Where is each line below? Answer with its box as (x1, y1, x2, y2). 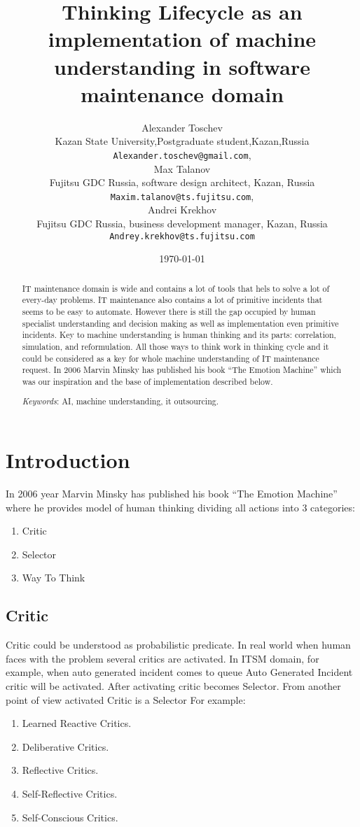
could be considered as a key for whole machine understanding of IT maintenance (22, 352, 319, 364)
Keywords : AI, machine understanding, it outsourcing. (22, 395, 219, 407)
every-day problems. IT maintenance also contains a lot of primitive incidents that (22, 294, 323, 306)
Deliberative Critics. (22, 739, 109, 754)
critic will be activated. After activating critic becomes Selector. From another (6, 678, 341, 693)
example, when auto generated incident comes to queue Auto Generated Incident (6, 665, 353, 679)
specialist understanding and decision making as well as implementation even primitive (22, 317, 339, 329)
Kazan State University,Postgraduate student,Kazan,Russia (55, 134, 310, 148)
